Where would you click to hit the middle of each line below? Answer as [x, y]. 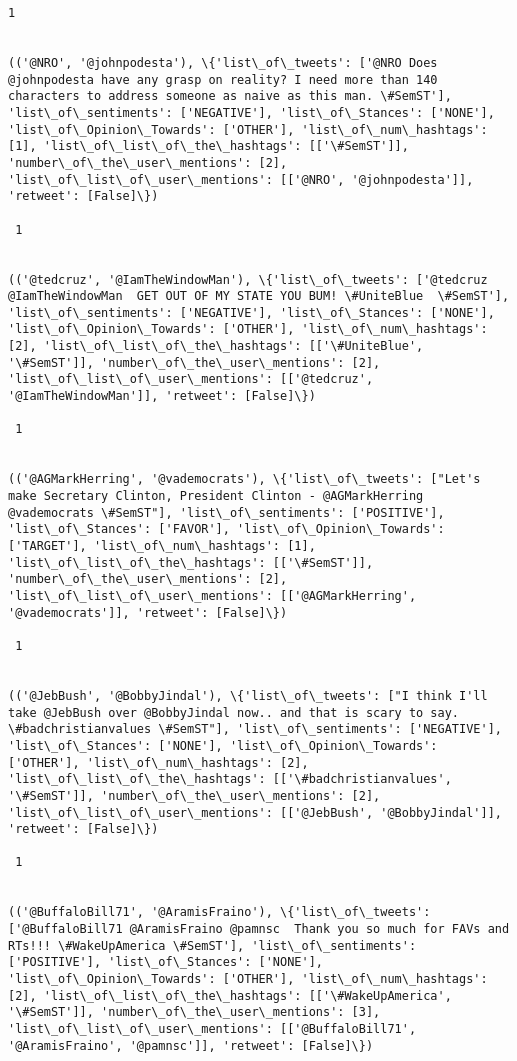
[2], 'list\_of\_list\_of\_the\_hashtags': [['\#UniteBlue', [216, 346]
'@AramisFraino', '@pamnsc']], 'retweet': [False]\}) [191, 1045]
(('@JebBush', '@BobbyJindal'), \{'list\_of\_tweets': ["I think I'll [248, 695]
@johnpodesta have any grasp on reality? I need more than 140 [223, 79]
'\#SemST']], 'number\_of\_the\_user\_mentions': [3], [194, 1012]
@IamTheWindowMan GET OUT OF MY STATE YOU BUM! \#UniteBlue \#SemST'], [259, 296]
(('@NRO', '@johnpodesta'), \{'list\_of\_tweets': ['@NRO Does [223, 62]
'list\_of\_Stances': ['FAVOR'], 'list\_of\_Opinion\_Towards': [226, 529]
